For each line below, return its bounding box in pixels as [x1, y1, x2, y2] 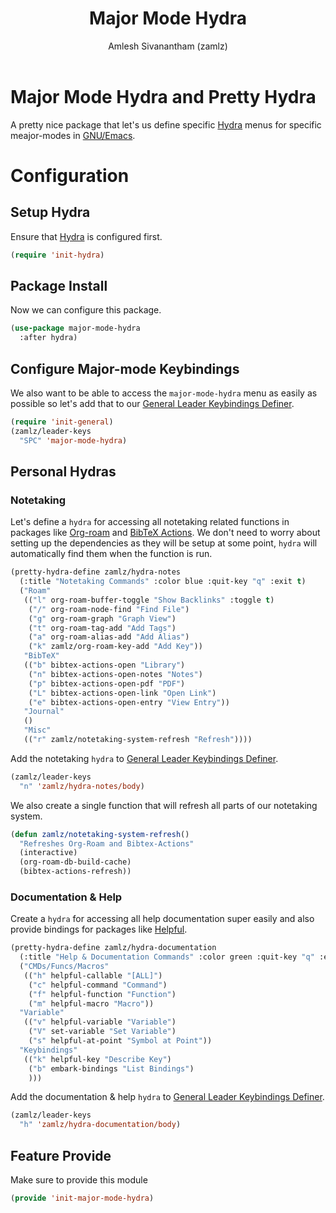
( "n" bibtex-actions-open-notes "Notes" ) [28, 669, 203, 679]
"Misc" [23, 725, 52, 736]
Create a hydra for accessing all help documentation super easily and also [10, 913, 315, 925]
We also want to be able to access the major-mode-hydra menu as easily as [10, 387, 318, 399]
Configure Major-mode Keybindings [10, 360, 240, 377]
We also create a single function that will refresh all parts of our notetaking [10, 799, 318, 811]
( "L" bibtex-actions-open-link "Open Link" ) [28, 688, 217, 698]
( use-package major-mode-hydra [10, 323, 141, 334]
